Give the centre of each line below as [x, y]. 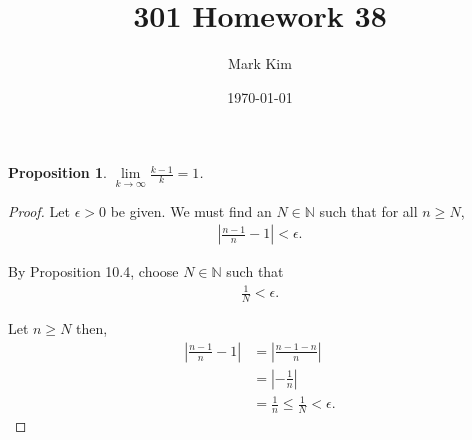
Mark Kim [260, 63]
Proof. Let [39, 210]
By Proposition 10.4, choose [93, 271]
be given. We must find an [191, 210]
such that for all [368, 210]
